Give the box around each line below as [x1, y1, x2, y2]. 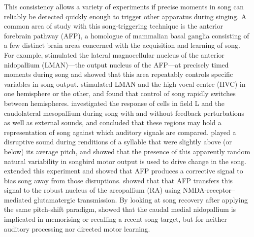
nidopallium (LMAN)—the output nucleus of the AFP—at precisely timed [4, 59, 229, 69]
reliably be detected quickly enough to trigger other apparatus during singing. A [4, 11, 247, 21]
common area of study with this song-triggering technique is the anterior [4, 21, 223, 31]
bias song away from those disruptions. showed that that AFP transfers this [4, 175, 233, 185]
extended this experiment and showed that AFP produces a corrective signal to [4, 166, 243, 176]
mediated [4, 194, 32, 204]
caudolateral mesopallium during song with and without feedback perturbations [4, 107, 245, 118]
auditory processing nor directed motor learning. [4, 223, 150, 234]
